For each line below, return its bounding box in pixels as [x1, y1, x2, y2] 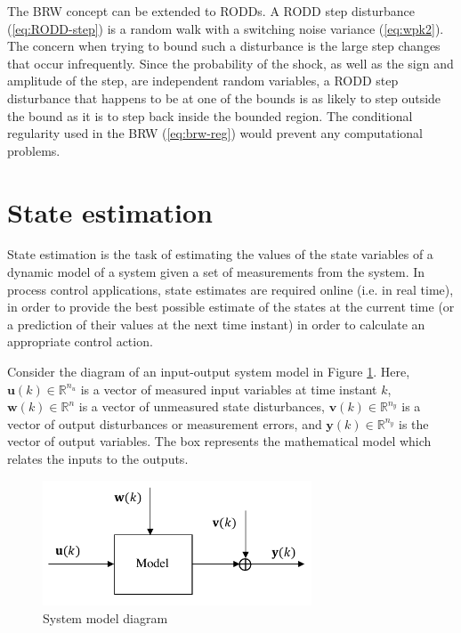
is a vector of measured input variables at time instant [80, 379, 377, 398]
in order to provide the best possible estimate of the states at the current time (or [7, 297, 455, 316]
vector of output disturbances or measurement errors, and [7, 414, 322, 433]
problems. [7, 141, 61, 159]
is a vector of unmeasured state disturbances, [78, 397, 325, 416]
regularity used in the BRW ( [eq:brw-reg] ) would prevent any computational [7, 124, 423, 142]
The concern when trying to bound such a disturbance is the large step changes [7, 37, 441, 55]
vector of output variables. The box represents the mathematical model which [7, 432, 432, 450]
